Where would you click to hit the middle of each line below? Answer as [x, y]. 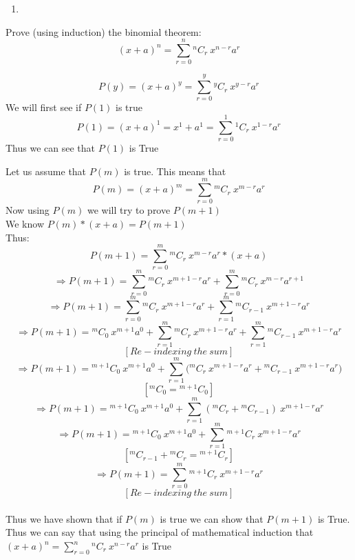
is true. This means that [175, 171]
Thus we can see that [51, 148]
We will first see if [44, 107]
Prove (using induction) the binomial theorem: [104, 31]
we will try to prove [129, 210]
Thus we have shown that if [64, 518]
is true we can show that [212, 518]
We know [25, 224]
